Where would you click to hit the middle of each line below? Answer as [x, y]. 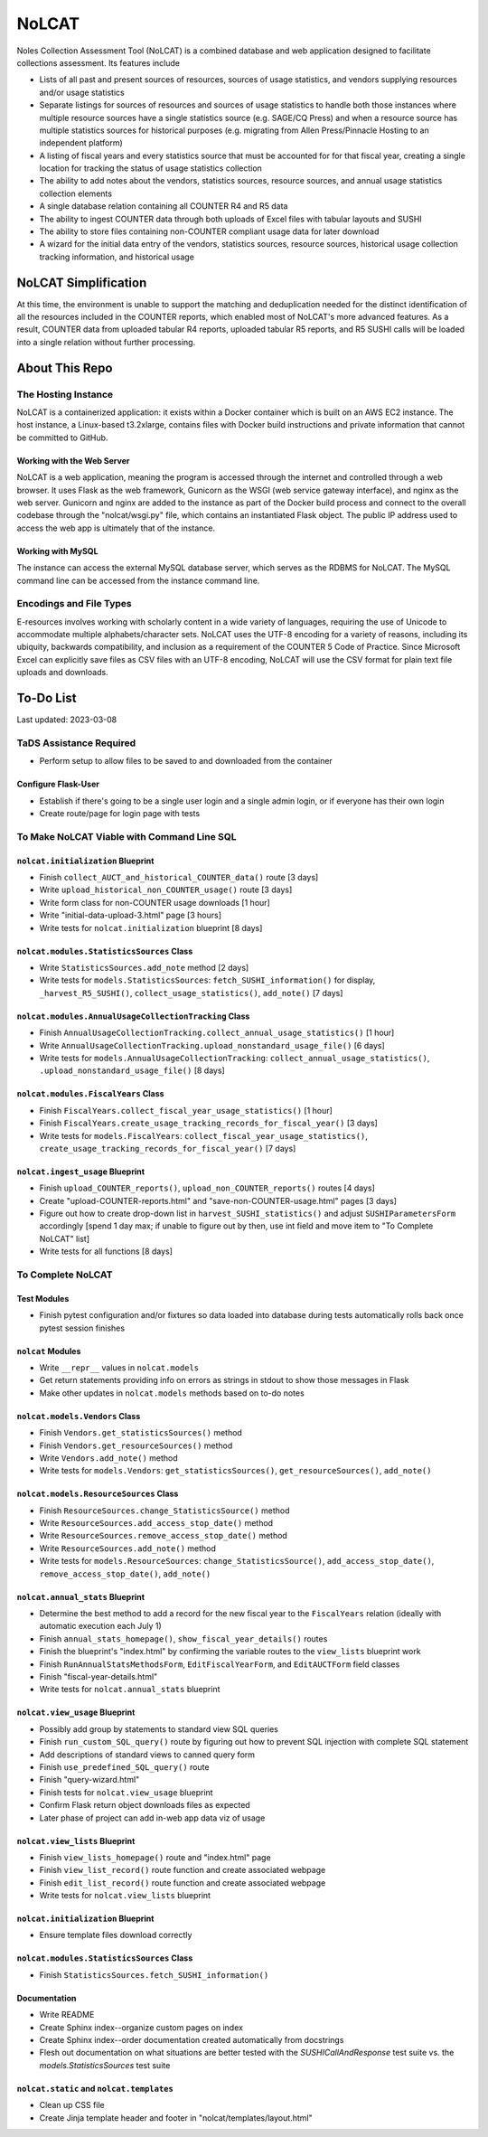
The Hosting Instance [65, 394]
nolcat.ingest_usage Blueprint [80, 1172]
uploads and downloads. [62, 673]
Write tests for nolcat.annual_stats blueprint [130, 1690]
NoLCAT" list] [65, 1238]
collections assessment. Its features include [99, 62]
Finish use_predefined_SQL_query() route [124, 1766]
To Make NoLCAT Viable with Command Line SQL [127, 836]
